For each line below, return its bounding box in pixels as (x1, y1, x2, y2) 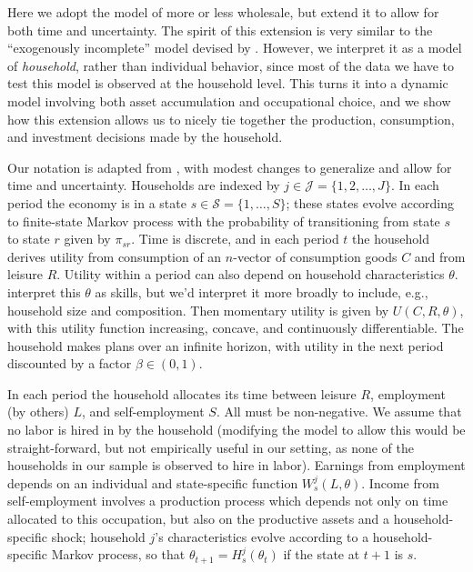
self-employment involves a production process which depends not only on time (7, 491, 448, 510)
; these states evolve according (286, 193, 455, 212)
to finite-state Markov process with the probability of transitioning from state (7, 211, 440, 230)
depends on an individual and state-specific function (7, 473, 298, 492)
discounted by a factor (7, 354, 132, 373)
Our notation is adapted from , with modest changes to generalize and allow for (7, 157, 452, 176)
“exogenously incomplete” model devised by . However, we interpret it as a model (7, 38, 462, 57)
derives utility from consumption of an (7, 246, 222, 266)
